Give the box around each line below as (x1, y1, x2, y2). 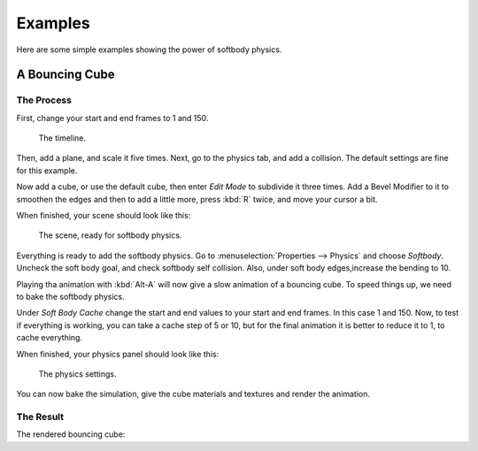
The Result (16, 411, 65, 424)
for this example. (16, 164, 78, 176)
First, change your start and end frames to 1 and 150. (16, 112, 209, 123)
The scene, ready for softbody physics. (38, 230, 182, 241)
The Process (16, 94, 73, 106)
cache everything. (16, 333, 83, 343)
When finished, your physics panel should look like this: (16, 348, 220, 359)
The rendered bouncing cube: (16, 429, 126, 440)
